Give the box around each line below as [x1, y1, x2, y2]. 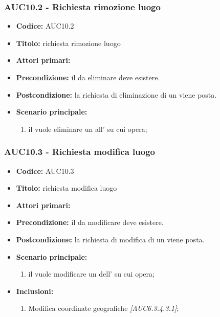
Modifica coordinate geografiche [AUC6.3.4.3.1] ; [28, 303, 179, 313]
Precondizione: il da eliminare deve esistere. [16, 72, 160, 82]
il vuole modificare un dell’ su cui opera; [28, 268, 155, 279]
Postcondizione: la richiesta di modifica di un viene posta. [16, 234, 205, 244]
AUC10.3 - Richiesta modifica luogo [4, 145, 156, 158]
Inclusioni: [16, 285, 54, 296]
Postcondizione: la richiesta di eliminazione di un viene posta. [16, 89, 217, 100]
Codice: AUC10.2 [16, 20, 74, 31]
